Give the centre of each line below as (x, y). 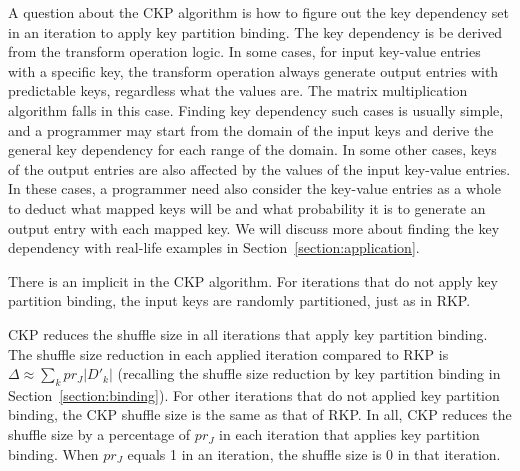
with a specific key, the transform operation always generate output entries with (253, 70)
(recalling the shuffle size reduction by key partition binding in (309, 373)
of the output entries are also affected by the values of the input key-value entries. (259, 168)
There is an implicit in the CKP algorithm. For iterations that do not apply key (253, 280)
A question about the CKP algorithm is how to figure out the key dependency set (259, 12)
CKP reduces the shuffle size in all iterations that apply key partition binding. (248, 333)
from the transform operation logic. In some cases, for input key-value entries (244, 51)
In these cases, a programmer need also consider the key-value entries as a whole (254, 188)
